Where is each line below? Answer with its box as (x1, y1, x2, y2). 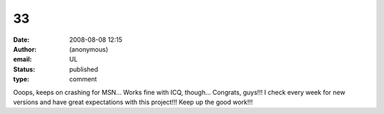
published (69, 64, 99, 74)
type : (13, 75, 30, 84)
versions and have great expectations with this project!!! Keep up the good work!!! (13, 98, 253, 106)
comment (69, 75, 97, 84)
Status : (13, 64, 36, 74)
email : (13, 55, 32, 64)
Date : (13, 35, 30, 44)
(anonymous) (69, 45, 109, 53)
